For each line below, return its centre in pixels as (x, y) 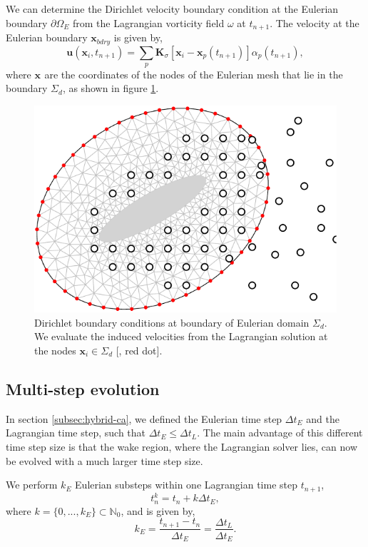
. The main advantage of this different (280, 433)
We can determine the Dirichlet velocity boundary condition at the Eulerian (172, 9)
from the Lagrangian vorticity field (149, 22)
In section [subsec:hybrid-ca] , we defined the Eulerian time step (144, 418)
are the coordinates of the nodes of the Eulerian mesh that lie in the (194, 74)
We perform (32, 485)
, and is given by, (158, 510)
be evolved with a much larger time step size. (104, 460)
